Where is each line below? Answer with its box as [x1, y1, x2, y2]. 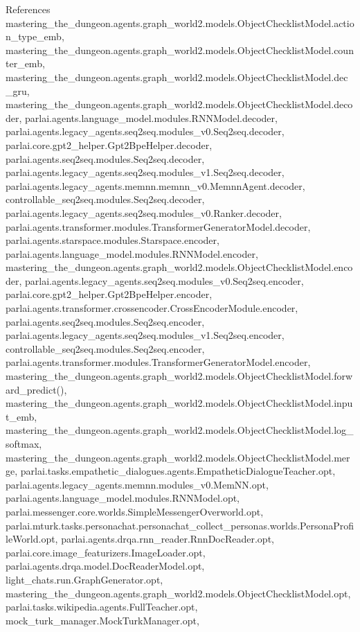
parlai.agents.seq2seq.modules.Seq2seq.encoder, [6, 314, 205, 328]
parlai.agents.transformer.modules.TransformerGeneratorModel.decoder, [6, 219, 311, 234]
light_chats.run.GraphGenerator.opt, [6, 572, 163, 586]
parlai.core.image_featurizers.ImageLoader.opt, [6, 545, 206, 559]
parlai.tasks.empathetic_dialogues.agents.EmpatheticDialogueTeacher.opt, [20, 464, 336, 478]
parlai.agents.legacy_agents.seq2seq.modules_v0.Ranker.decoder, [6, 205, 282, 220]
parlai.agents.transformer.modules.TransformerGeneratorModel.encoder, [6, 355, 311, 369]
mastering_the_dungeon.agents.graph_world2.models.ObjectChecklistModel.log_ [6, 423, 354, 437]
